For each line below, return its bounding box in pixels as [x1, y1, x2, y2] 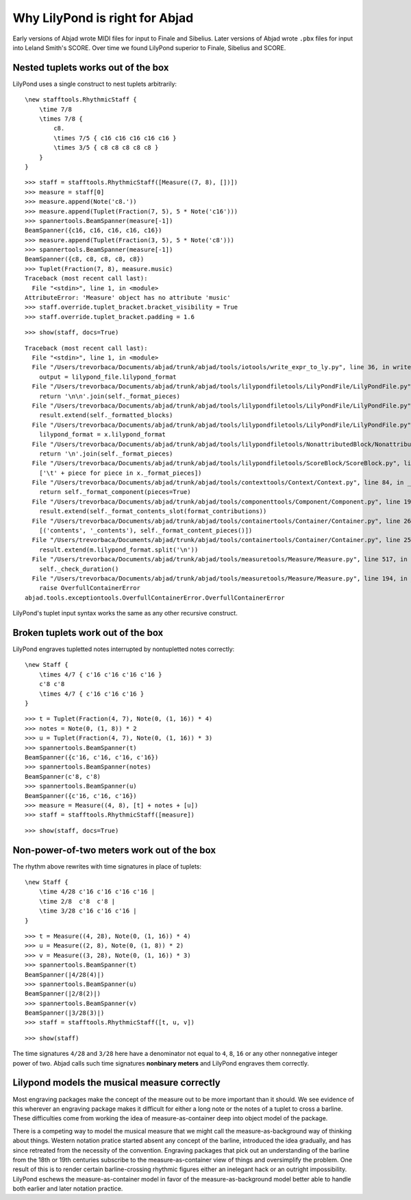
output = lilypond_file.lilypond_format [38, 373, 177, 381]
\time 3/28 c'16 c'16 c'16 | [38, 907, 137, 915]
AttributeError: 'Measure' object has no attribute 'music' [25, 294, 231, 302]
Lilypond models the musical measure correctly [12, 1077, 221, 1089]
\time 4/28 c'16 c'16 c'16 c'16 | [38, 888, 155, 895]
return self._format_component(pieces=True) [38, 488, 191, 496]
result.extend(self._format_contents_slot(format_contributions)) [38, 508, 267, 515]
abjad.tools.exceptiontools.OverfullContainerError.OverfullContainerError [25, 593, 285, 602]
